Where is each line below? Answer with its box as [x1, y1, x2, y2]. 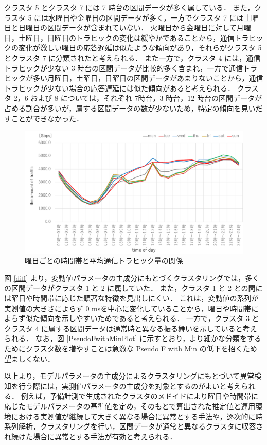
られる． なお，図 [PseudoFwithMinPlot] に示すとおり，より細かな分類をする [4, 333, 261, 344]
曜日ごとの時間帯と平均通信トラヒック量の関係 [25, 255, 183, 266]
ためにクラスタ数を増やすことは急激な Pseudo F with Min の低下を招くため [4, 343, 257, 353]
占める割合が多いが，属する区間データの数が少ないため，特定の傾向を [4, 102, 241, 113]
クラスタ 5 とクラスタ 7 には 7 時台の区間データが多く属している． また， [4, 2, 255, 12]
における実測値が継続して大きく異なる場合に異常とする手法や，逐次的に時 [11, 411, 263, 421]
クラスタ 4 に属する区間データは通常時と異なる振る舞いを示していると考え [4, 323, 257, 333]
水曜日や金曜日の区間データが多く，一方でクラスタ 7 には [48, 12, 244, 23]
